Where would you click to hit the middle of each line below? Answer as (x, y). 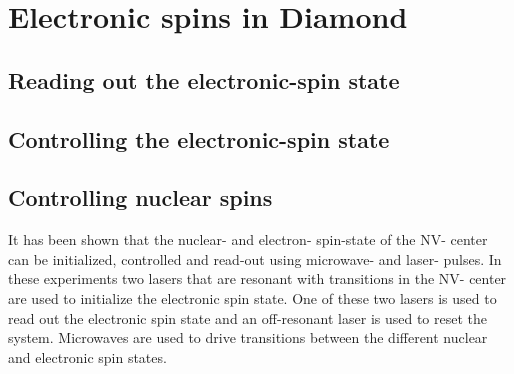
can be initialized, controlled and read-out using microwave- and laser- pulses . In (255, 258)
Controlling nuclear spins (140, 197)
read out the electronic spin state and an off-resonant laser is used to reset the (248, 317)
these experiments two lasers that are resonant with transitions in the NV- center (257, 278)
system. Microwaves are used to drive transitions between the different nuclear (248, 337)
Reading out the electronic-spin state (204, 79)
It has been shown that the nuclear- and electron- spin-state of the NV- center (248, 239)
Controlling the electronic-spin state (199, 138)
